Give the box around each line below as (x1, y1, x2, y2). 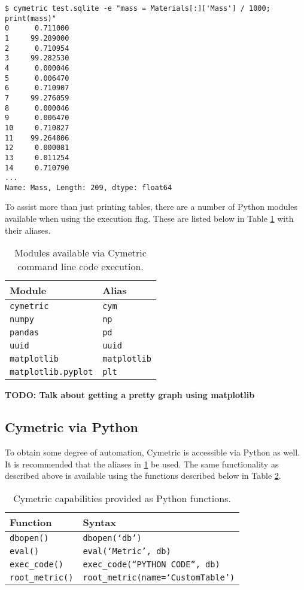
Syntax (83, 515, 116, 529)
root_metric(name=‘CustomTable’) (83, 572, 235, 582)
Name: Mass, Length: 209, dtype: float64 (5, 183, 172, 192)
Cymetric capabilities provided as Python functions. (13, 491, 231, 505)
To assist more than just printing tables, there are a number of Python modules (5, 200, 297, 213)
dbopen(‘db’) (83, 533, 142, 543)
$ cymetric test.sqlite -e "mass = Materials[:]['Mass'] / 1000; (5, 4, 270, 13)
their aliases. (5, 224, 51, 236)
